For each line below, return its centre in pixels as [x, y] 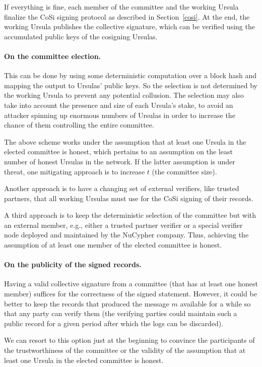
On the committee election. [53, 56]
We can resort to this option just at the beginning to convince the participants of [129, 340]
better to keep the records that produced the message [87, 303]
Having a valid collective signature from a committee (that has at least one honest [131, 284]
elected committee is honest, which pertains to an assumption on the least [118, 151]
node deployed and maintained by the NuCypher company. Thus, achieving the [126, 235]
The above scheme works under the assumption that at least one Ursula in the [125, 141]
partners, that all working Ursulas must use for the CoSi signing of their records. [129, 198]
